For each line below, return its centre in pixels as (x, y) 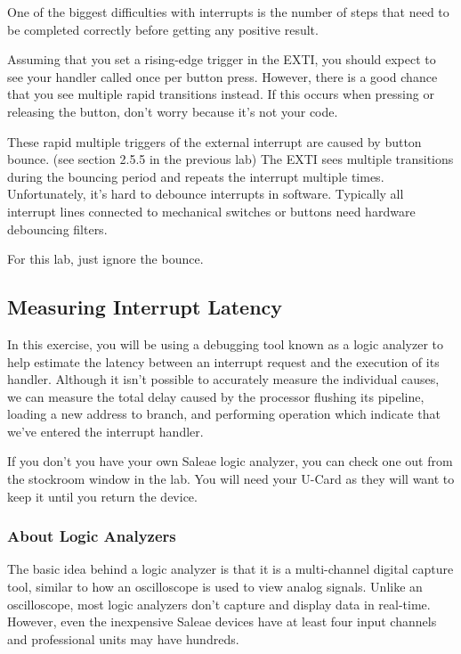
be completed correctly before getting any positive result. (163, 29)
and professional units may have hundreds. (123, 638)
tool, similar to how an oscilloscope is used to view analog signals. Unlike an (215, 587)
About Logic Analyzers (92, 536)
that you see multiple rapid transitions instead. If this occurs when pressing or (221, 94)
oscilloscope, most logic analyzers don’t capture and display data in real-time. (219, 604)
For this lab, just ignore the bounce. (105, 259)
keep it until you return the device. (102, 496)
